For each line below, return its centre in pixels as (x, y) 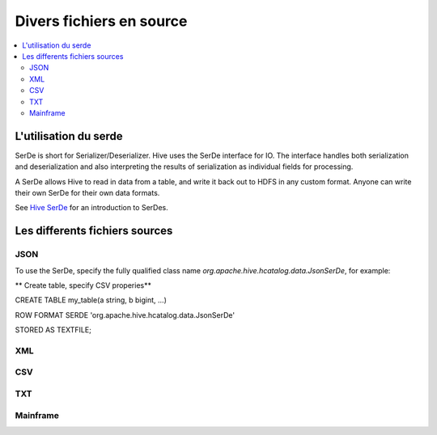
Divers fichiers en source (101, 21)
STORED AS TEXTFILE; (53, 330)
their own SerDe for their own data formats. (87, 192)
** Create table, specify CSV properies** (83, 285)
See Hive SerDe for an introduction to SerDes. (92, 208)
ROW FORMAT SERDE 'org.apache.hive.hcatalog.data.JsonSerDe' (125, 315)
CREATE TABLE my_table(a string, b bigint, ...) (91, 300)
